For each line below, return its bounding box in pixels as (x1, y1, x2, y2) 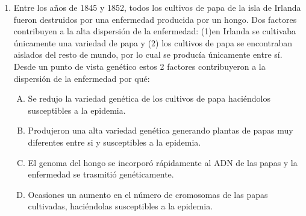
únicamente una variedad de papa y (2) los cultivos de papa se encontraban (13, 36, 293, 49)
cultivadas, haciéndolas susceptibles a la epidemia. (28, 200, 213, 212)
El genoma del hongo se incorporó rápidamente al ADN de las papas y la (28, 156, 298, 168)
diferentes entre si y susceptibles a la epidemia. (28, 135, 201, 148)
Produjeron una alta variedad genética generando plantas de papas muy (28, 124, 293, 137)
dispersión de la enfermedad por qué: (13, 72, 150, 84)
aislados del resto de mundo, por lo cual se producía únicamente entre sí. (13, 48, 283, 61)
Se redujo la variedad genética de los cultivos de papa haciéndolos (28, 92, 271, 105)
